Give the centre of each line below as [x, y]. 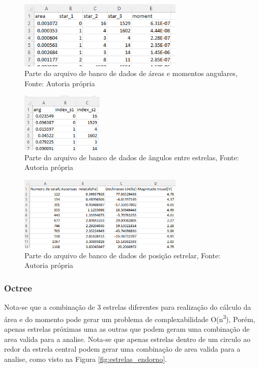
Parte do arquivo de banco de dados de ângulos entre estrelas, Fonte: [132, 157]
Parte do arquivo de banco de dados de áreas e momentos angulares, [131, 73]
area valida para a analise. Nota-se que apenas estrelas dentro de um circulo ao [127, 339]
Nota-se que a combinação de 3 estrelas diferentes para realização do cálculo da [128, 307]
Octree [18, 288]
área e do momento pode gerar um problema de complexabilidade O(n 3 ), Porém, [130, 318]
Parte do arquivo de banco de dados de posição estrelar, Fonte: [122, 255]
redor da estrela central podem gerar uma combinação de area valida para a [122, 349]
